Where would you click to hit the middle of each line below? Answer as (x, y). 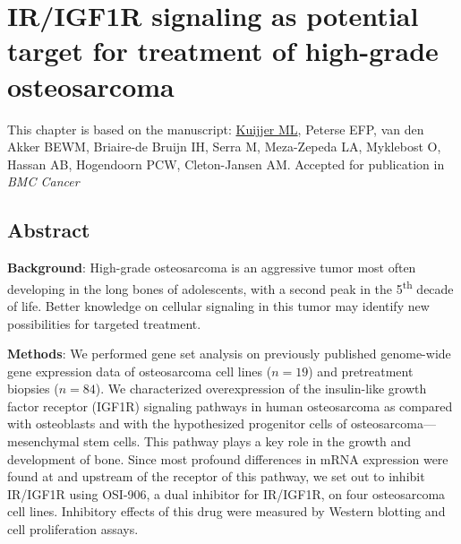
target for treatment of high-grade (223, 51)
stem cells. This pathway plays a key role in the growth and (248, 441)
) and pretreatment (361, 371)
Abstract (49, 230)
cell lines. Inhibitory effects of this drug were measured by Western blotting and (226, 511)
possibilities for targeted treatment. (104, 323)
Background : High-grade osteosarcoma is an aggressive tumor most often (212, 268)
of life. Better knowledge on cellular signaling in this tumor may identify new (218, 305)
